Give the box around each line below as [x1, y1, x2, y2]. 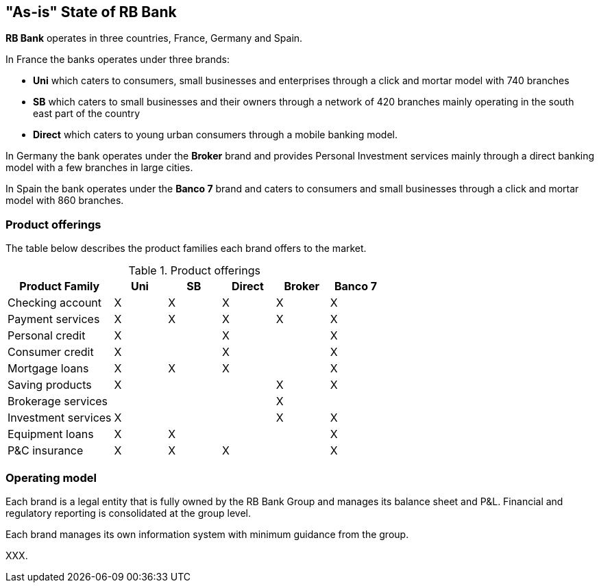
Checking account [8, 296, 102, 310]
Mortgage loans [8, 361, 89, 376]
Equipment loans [8, 427, 94, 442]
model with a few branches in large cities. [5, 162, 193, 174]
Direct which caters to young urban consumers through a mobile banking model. [33, 129, 398, 141]
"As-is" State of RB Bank [5, 3, 177, 21]
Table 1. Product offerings [128, 264, 260, 278]
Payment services [8, 312, 100, 327]
